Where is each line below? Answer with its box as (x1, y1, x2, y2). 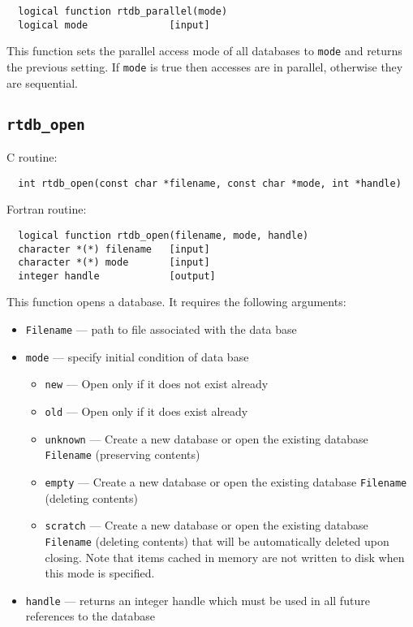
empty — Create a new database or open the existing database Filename (45, 473, 407, 490)
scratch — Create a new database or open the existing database (45, 517, 368, 534)
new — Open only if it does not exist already (45, 375, 269, 392)
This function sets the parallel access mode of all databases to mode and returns (6, 42, 402, 59)
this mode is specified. (45, 564, 155, 582)
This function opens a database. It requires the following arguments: (6, 293, 346, 310)
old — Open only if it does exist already (45, 403, 248, 420)
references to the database (25, 608, 156, 625)
